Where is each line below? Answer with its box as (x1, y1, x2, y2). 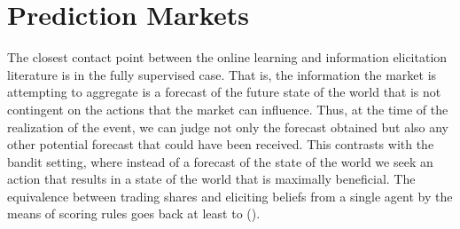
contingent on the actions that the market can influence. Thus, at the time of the (7, 99, 448, 118)
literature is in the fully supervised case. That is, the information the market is (7, 65, 437, 83)
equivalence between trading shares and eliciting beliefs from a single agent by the (7, 186, 453, 205)
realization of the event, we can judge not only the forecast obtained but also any (7, 117, 449, 136)
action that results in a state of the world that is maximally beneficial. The (7, 170, 416, 188)
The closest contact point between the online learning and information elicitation (7, 48, 448, 67)
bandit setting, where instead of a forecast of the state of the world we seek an (7, 152, 433, 170)
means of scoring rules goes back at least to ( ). (7, 204, 261, 223)
